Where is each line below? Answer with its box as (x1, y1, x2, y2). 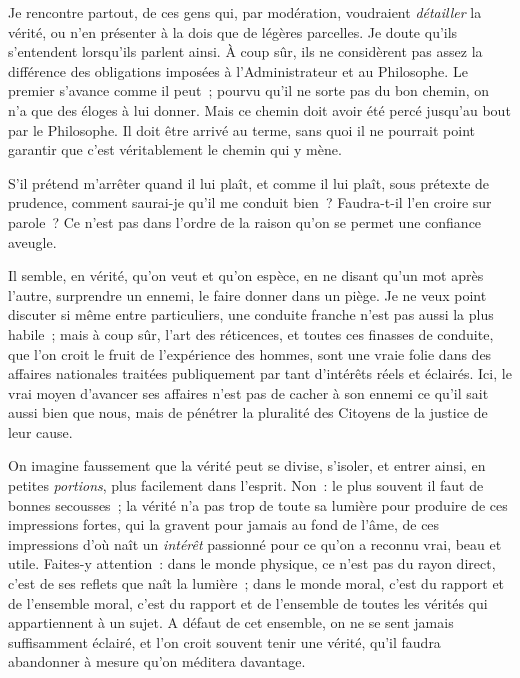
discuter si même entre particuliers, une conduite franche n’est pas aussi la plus (8, 304, 494, 325)
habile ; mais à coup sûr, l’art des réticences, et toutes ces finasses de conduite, (8, 323, 494, 344)
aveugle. (8, 231, 57, 252)
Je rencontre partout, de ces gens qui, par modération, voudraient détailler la (8, 2, 482, 22)
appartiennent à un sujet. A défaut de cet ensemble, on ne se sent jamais (8, 612, 454, 633)
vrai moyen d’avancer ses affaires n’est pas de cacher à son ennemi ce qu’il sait (8, 382, 489, 403)
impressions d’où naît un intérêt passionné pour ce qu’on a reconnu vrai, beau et (8, 533, 502, 554)
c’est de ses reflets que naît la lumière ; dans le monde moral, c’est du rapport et (8, 573, 505, 594)
